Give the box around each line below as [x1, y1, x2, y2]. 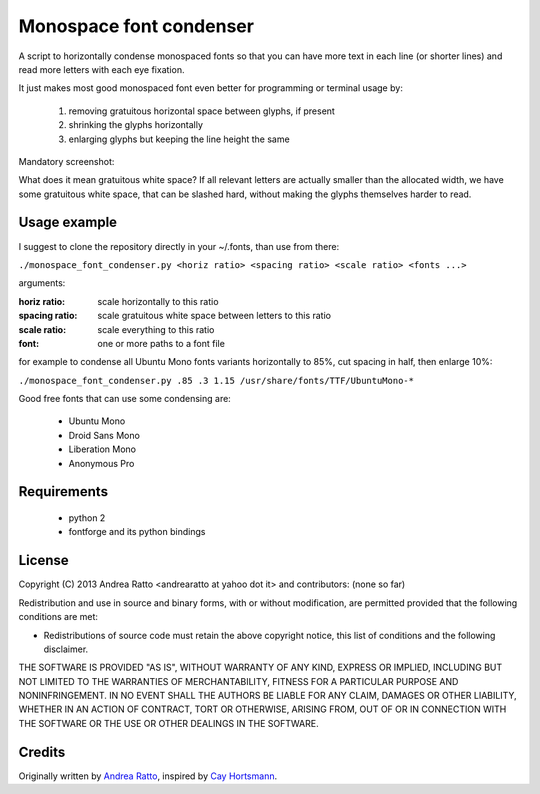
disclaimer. [43, 643, 89, 655]
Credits [18, 743, 66, 760]
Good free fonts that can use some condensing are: [18, 393, 232, 405]
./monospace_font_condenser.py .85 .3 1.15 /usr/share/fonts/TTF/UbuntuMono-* [18, 375, 415, 386]
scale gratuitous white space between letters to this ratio [97, 310, 332, 322]
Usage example [18, 214, 118, 231]
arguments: [18, 277, 66, 289]
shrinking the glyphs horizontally [68, 119, 204, 131]
